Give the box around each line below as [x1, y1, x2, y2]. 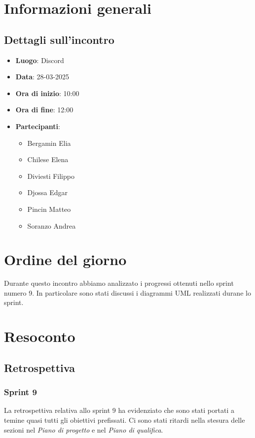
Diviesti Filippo [27, 170, 74, 181]
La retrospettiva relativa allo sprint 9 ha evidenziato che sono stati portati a [4, 405, 234, 415]
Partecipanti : [15, 121, 60, 131]
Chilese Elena [27, 154, 69, 165]
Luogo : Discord [15, 55, 64, 65]
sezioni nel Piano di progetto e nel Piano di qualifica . [4, 424, 163, 435]
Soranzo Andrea [27, 220, 76, 231]
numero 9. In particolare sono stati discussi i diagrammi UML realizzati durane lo [4, 287, 251, 298]
